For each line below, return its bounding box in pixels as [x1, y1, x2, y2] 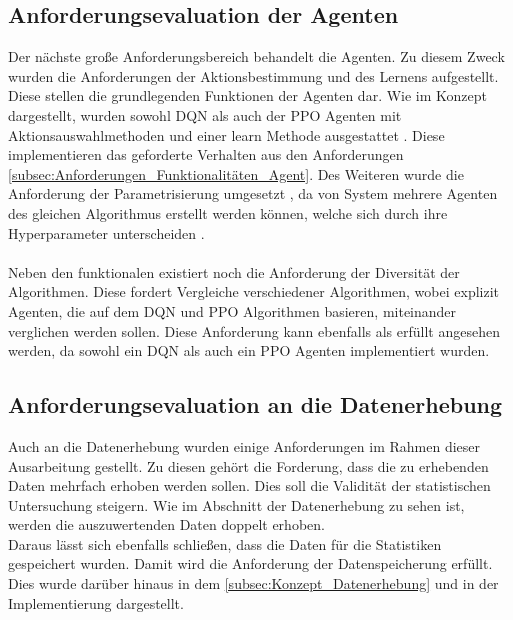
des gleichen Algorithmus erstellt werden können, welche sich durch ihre [8, 202, 448, 223]
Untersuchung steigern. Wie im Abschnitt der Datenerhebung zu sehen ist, [8, 494, 465, 515]
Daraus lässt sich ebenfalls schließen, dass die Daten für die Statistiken [8, 533, 442, 554]
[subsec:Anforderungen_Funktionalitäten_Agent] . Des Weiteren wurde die [8, 163, 464, 184]
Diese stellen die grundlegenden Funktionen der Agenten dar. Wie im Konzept [8, 85, 488, 106]
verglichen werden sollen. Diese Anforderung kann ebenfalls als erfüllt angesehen [8, 320, 500, 341]
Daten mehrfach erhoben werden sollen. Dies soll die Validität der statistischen [8, 475, 491, 496]
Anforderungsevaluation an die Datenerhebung [8, 389, 503, 420]
